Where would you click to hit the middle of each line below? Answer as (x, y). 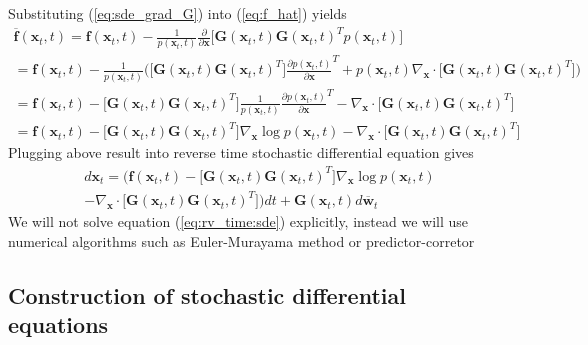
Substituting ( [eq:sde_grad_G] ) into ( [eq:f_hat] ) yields (177, 13)
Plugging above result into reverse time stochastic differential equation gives (241, 152)
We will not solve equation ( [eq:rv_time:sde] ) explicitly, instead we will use (238, 221)
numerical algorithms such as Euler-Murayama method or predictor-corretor (241, 240)
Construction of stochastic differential (207, 294)
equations (58, 324)
